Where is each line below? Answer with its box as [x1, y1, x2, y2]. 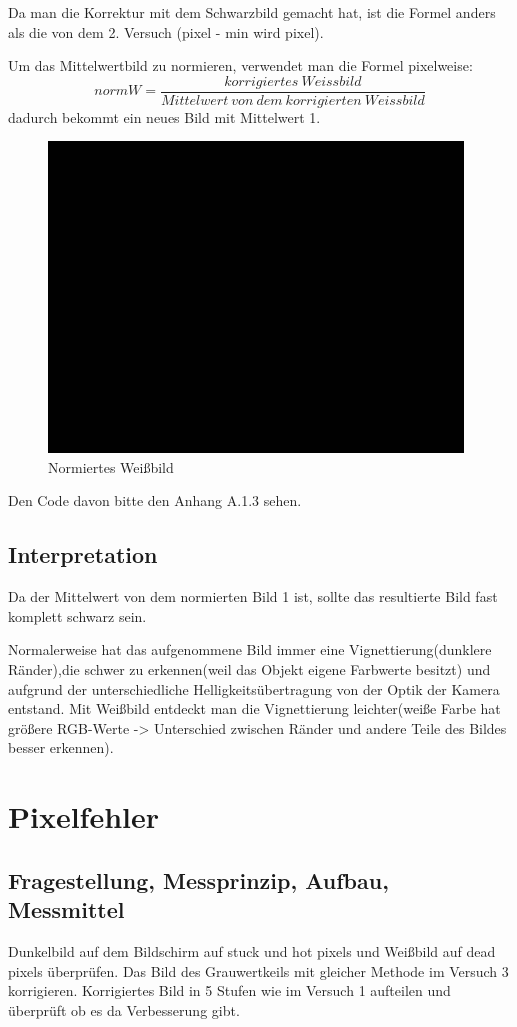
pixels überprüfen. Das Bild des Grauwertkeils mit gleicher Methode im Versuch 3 [8, 960, 509, 981]
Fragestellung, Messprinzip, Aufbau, [8, 864, 389, 895]
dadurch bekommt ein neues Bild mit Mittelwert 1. [8, 106, 321, 127]
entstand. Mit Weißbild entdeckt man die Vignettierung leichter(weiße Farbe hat [8, 698, 501, 719]
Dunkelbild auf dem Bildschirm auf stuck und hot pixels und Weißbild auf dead [8, 940, 496, 961]
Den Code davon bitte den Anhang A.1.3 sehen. [8, 490, 302, 511]
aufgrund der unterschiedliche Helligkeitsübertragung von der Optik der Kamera [8, 678, 500, 699]
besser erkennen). [8, 737, 114, 758]
